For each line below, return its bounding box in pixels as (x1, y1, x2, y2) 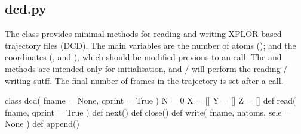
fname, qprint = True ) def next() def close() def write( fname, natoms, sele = (5, 105, 291, 118)
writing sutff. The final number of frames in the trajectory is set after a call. (5, 74, 284, 86)
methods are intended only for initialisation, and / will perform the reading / (5, 62, 288, 74)
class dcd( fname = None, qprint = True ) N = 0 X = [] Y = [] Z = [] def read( (5, 94, 296, 107)
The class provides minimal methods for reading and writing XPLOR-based (5, 27, 282, 40)
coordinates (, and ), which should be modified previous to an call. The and (5, 51, 282, 63)
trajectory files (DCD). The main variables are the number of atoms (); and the (5, 39, 296, 51)
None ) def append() (5, 117, 79, 130)
